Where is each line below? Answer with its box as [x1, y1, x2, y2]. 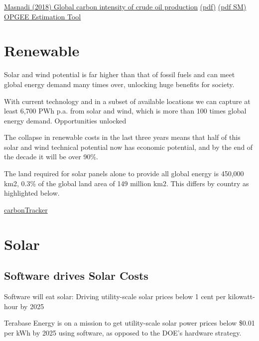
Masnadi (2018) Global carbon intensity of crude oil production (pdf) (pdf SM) [4, 1, 247, 11]
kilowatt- [228, 291, 255, 302]
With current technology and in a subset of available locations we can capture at [4, 96, 251, 106]
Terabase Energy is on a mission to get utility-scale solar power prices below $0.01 [4, 318, 255, 328]
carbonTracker [4, 204, 48, 215]
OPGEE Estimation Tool [4, 11, 81, 21]
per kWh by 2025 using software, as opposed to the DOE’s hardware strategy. [4, 327, 242, 338]
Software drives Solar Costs [4, 268, 148, 283]
